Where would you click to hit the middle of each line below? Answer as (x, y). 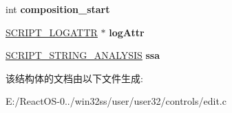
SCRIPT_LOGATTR (52, 32)
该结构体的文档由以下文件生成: (74, 78)
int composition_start (58, 9)
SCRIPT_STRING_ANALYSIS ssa (83, 55)
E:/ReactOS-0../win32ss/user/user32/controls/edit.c (116, 101)
